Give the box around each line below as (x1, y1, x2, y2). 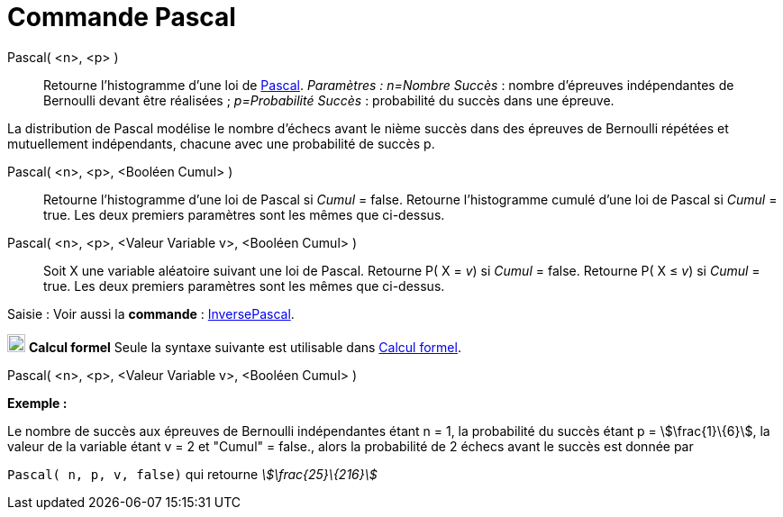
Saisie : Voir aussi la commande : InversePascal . (7, 305, 295, 322)
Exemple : (7, 395, 68, 411)
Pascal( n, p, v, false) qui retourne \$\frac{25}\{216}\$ (7, 466, 378, 482)
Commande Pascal (7, 2, 236, 32)
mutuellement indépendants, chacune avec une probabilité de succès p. (7, 135, 435, 151)
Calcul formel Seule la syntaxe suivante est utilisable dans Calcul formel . (28, 339, 461, 355)
